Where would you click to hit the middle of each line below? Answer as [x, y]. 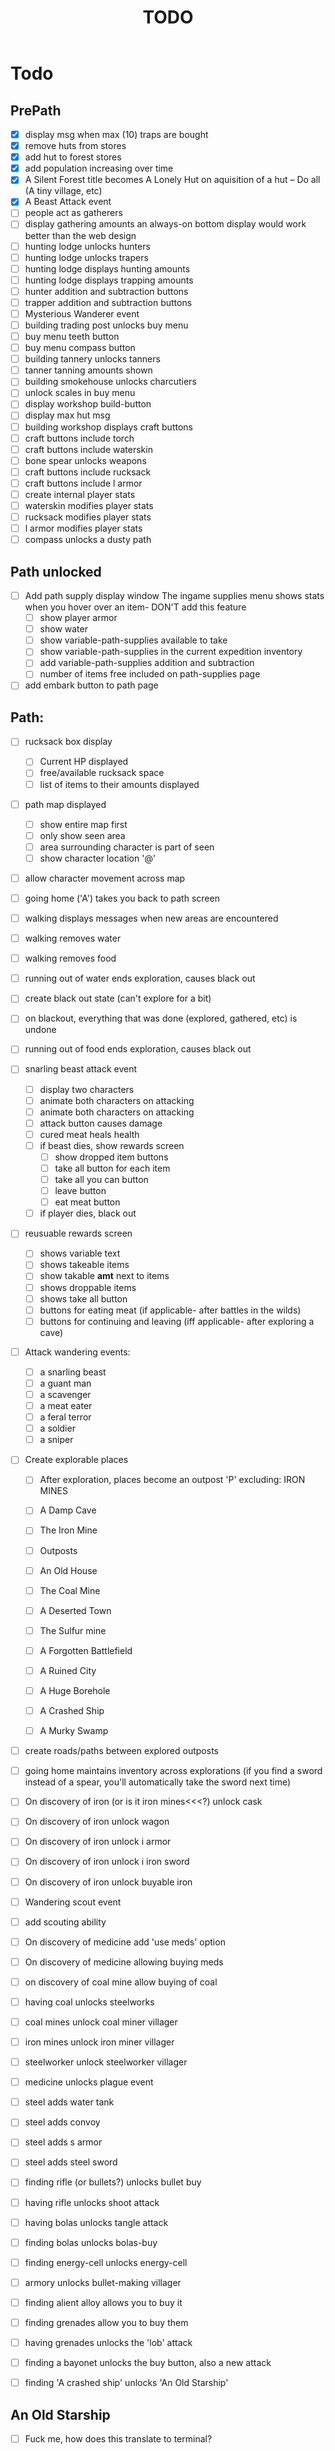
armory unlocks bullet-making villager [103, 2282]
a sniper [56, 1440]
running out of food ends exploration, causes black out [138, 1049]
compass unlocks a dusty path [88, 540]
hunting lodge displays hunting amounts [107, 268]
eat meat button [87, 1202]
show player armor [78, 618]
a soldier [57, 1428]
